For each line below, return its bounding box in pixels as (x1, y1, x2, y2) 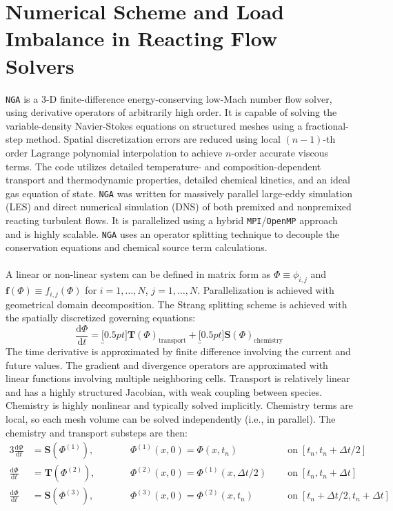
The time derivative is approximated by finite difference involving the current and (6, 343, 351, 358)
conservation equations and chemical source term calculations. (6, 240, 268, 254)
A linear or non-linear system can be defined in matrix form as (6, 267, 271, 281)
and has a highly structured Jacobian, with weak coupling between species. (6, 384, 323, 399)
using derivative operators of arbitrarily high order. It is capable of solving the (6, 105, 337, 119)
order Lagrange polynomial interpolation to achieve (6, 145, 223, 159)
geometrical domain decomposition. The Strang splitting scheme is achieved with (6, 297, 347, 311)
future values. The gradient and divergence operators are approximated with (6, 357, 328, 372)
